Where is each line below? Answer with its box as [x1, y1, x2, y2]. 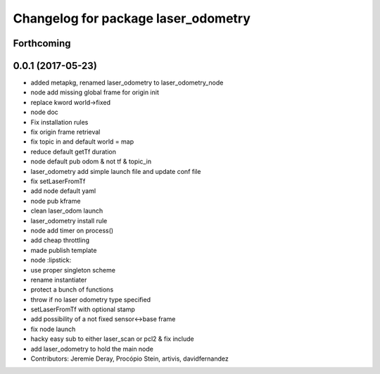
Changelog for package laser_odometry [13, 11, 251, 26]
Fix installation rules [30, 118, 89, 126]
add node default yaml [30, 187, 96, 195]
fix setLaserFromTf [30, 177, 86, 185]
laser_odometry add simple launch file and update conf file [30, 167, 201, 175]
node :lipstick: [30, 256, 72, 264]
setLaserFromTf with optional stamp [30, 305, 135, 313]
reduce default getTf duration [30, 147, 116, 156]
